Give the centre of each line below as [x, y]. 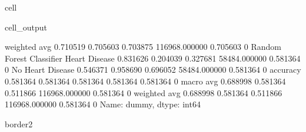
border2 [19, 123]
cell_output [26, 27]
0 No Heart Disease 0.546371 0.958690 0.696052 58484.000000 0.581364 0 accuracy [153, 70]
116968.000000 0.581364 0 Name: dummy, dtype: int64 [103, 104]
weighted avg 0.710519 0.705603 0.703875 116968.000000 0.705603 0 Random [143, 47]
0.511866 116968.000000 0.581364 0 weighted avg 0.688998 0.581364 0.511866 [144, 92]
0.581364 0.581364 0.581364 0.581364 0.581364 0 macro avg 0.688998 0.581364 [145, 81]
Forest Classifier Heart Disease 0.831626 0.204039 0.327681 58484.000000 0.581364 [153, 58]
